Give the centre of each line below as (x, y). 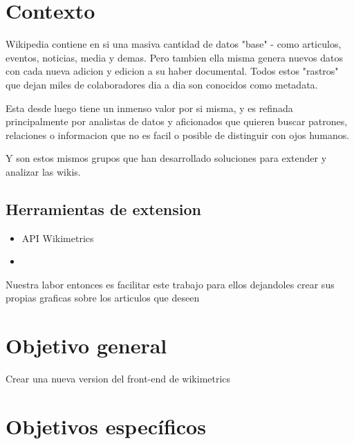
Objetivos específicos (106, 426)
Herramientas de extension (103, 209)
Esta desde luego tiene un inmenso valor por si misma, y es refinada (149, 108)
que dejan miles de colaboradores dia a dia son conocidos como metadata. (162, 84)
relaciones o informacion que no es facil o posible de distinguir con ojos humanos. (178, 135)
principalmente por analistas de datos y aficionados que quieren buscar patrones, (177, 121)
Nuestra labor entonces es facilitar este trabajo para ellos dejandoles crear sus (170, 284)
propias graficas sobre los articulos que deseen (103, 298)
